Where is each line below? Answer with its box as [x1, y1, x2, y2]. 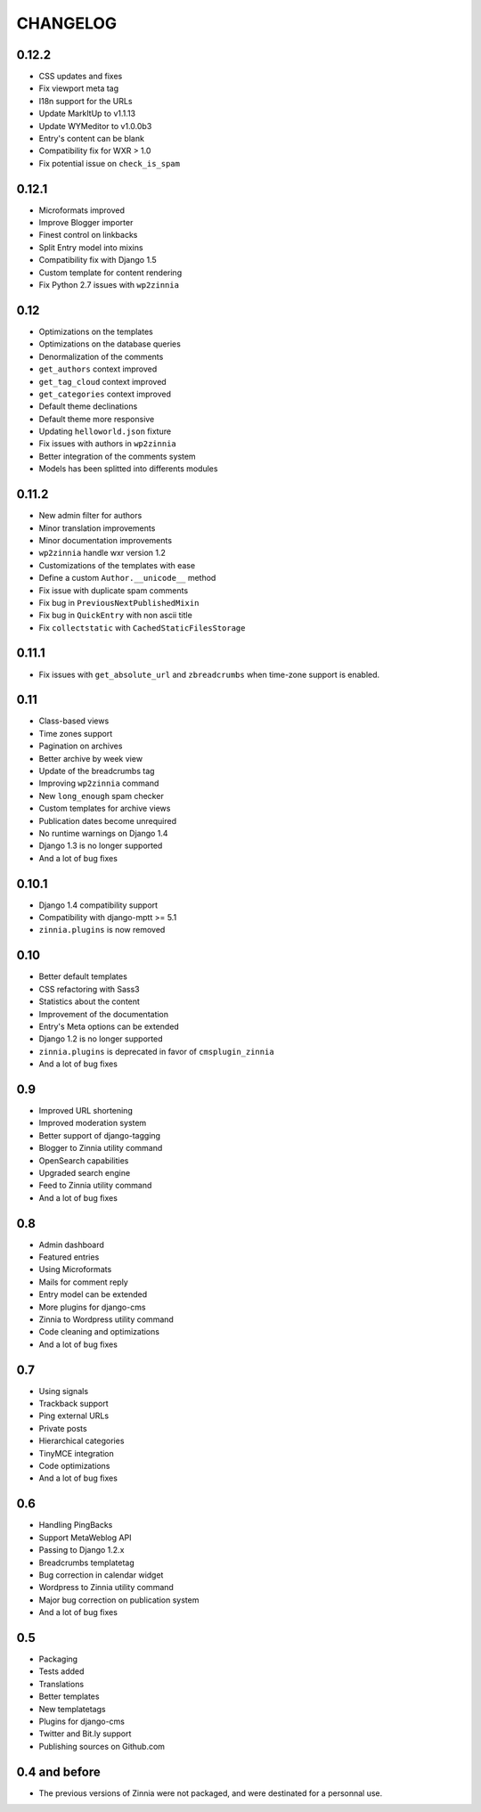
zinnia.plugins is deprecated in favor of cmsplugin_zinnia [38, 1046, 275, 1057]
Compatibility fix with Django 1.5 [38, 255, 158, 265]
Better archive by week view [38, 753, 143, 763]
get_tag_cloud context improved [38, 376, 167, 387]
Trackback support [38, 1399, 109, 1409]
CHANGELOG [16, 13, 118, 33]
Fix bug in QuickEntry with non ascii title [38, 610, 193, 621]
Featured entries [38, 1252, 100, 1262]
